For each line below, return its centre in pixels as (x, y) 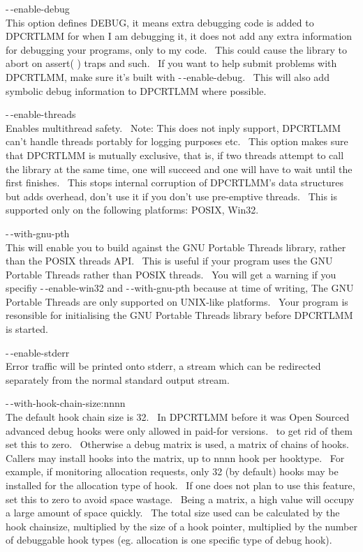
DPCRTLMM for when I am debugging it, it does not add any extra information (179, 36)
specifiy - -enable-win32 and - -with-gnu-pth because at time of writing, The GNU (180, 288)
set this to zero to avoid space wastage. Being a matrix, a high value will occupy (180, 499)
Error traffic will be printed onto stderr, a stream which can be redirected (163, 366)
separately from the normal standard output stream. (118, 379)
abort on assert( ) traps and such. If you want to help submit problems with (171, 63)
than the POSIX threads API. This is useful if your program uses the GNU (169, 261)
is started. (27, 329)
